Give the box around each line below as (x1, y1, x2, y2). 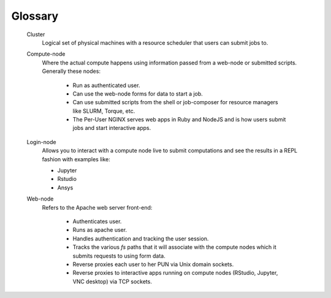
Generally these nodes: (42, 67, 101, 75)
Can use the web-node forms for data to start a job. (72, 90, 204, 97)
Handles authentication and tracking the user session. (72, 235, 209, 242)
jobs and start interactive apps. (72, 124, 151, 132)
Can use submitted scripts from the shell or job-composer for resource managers (72, 99, 278, 106)
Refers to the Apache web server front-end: (42, 204, 153, 211)
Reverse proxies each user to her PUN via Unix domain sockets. (72, 261, 234, 268)
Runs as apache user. (72, 226, 127, 234)
